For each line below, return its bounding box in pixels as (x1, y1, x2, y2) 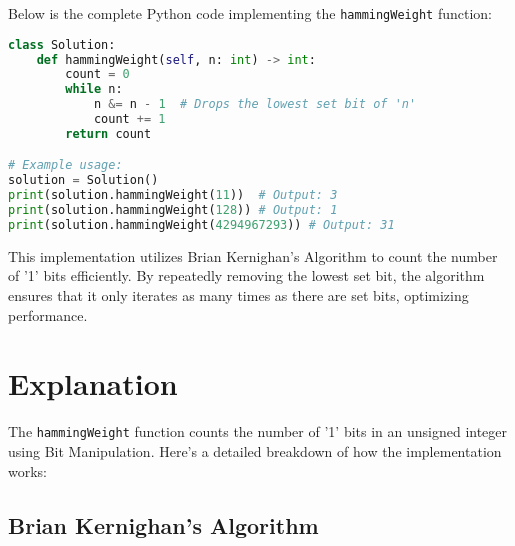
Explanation (8, 363, 178, 404)
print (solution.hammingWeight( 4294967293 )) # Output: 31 (8, 217, 395, 232)
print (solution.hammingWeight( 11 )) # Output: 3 (8, 188, 338, 203)
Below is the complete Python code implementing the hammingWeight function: (8, 3, 492, 23)
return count (65, 126, 152, 141)
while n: (65, 82, 123, 97)
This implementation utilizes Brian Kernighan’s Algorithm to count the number (8, 245, 498, 266)
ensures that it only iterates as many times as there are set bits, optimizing (8, 285, 469, 305)
